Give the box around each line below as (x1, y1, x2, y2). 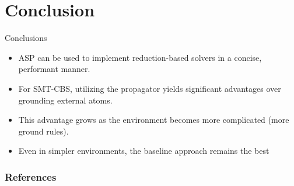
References (5, 169, 57, 184)
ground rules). (18, 125, 69, 137)
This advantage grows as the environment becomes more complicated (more (18, 113, 289, 126)
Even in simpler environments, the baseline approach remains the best (18, 144, 269, 157)
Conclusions (5, 32, 47, 44)
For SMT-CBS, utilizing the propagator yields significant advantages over (18, 82, 281, 94)
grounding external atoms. (18, 94, 113, 106)
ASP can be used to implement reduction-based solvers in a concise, (18, 51, 262, 63)
